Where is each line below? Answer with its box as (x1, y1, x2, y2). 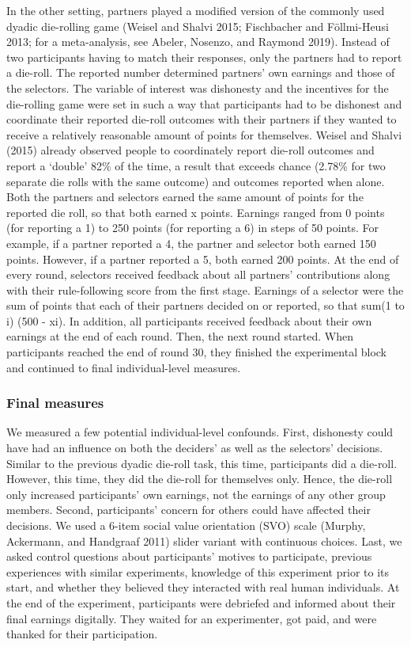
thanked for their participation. (6, 626, 158, 642)
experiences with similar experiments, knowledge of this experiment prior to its (6, 563, 389, 580)
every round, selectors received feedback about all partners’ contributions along (6, 266, 390, 283)
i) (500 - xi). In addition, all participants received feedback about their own (6, 312, 372, 329)
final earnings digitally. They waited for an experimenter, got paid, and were (6, 610, 377, 626)
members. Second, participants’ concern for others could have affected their (6, 501, 371, 518)
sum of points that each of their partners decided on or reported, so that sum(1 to (6, 297, 405, 314)
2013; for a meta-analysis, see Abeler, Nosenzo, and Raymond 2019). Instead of (6, 33, 390, 50)
